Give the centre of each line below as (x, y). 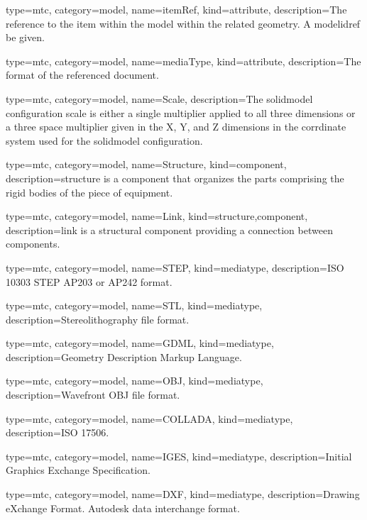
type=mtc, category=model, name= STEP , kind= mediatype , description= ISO (175, 267)
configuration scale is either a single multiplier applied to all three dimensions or (181, 112)
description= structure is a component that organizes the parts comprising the (175, 178)
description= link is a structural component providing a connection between (169, 229)
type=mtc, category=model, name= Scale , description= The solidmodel (159, 98)
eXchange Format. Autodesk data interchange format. (123, 508)
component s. (33, 244)
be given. (25, 37)
